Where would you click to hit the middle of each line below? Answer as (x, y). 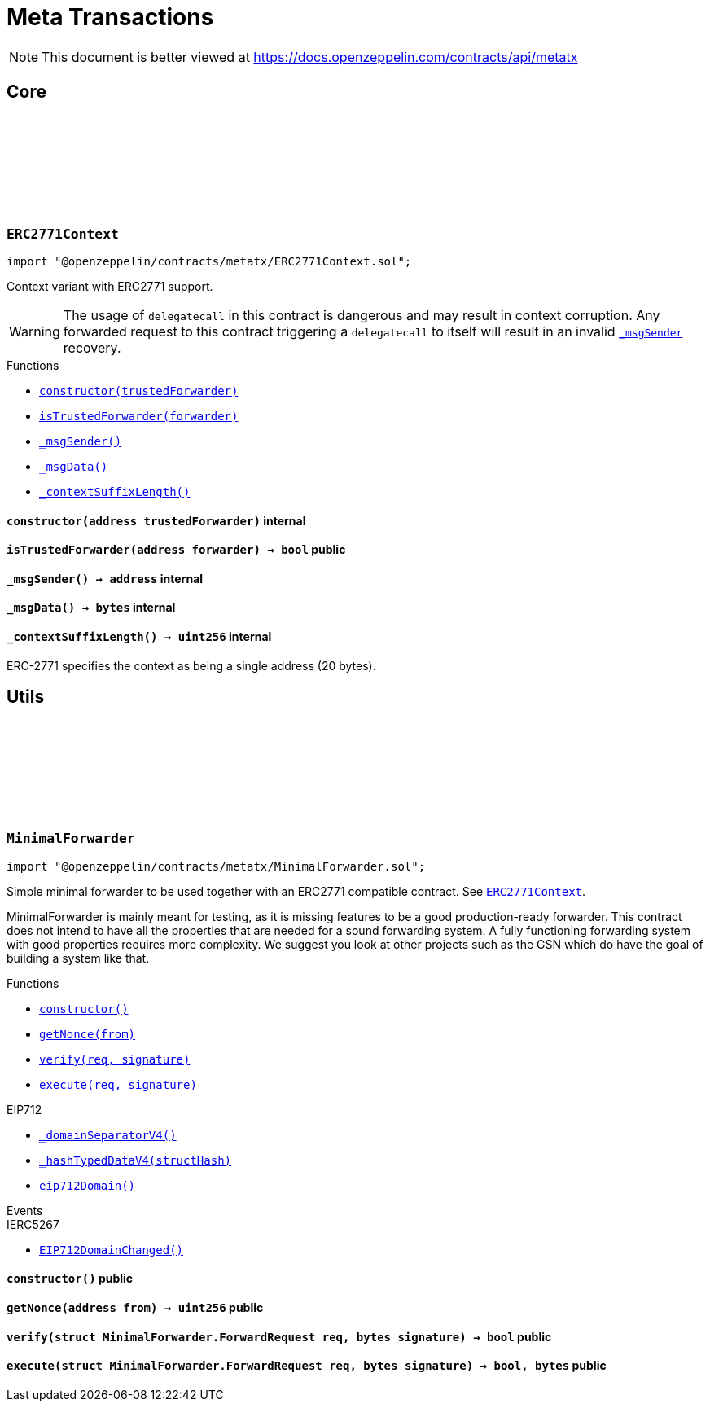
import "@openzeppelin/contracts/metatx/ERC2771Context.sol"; (209, 261)
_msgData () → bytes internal (91, 608)
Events (25, 1210)
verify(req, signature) (115, 1059)
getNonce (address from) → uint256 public (135, 1308)
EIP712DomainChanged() (112, 1250)
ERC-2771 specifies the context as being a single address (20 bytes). (191, 665)
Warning (35, 331)
